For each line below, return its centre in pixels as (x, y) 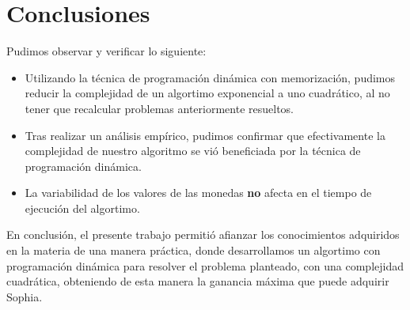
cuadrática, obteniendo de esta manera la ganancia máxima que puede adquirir (198, 281)
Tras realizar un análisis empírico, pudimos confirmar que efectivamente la (205, 135)
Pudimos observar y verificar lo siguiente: (106, 51)
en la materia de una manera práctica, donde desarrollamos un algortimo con (194, 250)
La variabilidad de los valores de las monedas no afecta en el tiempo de (198, 193)
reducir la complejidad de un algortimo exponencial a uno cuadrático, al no (207, 93)
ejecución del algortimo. (82, 208)
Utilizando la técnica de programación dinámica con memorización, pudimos (210, 77)
